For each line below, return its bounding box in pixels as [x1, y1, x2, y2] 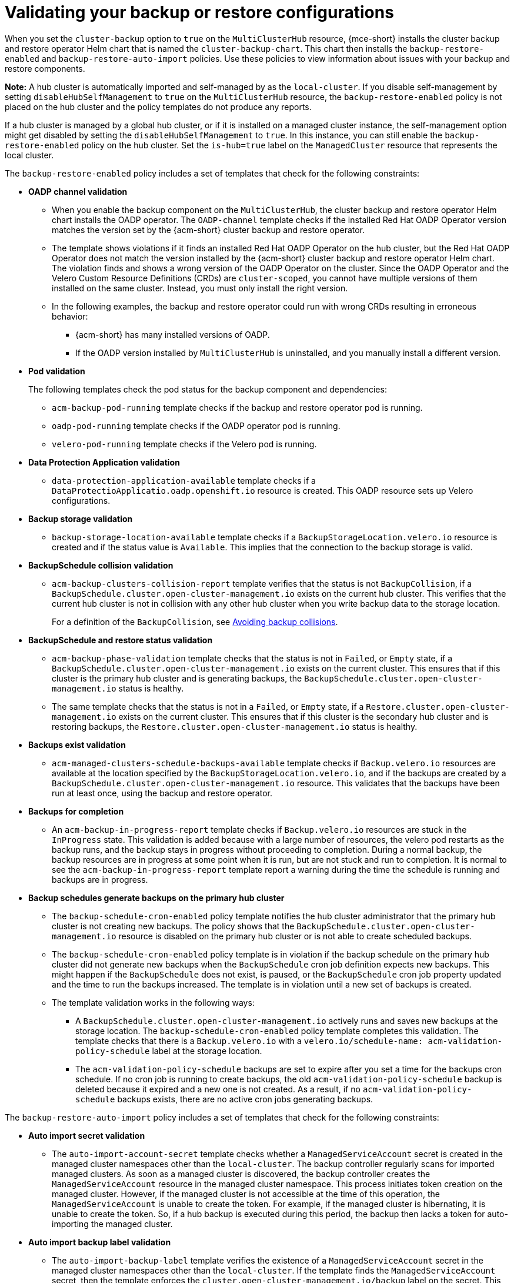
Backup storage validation [28, 513, 133, 524]
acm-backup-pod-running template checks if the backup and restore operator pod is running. [52, 402, 423, 413]
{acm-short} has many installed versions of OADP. [75, 329, 270, 340]
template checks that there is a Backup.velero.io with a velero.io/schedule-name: [75, 1035, 423, 1046]
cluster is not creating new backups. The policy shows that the [52, 920, 295, 931]
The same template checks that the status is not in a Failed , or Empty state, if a [52, 701, 364, 712]
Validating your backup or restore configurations [5, 2, 394, 22]
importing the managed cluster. [52, 1218, 173, 1229]
